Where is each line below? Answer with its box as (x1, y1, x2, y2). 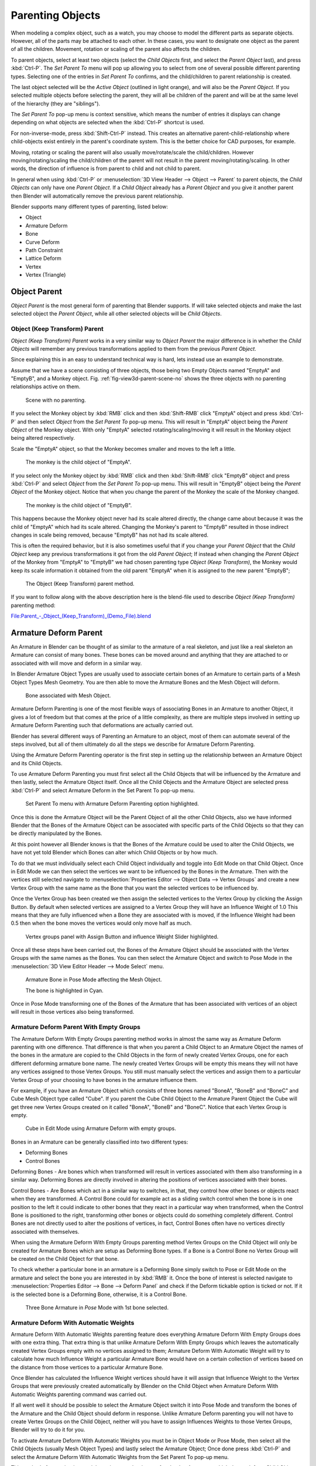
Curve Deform (25, 238, 60, 246)
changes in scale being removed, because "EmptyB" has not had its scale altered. (11, 531, 209, 538)
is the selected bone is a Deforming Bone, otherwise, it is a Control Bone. (11, 1291, 187, 1298)
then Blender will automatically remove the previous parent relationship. (11, 192, 184, 199)
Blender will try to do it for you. (11, 1426, 85, 1433)
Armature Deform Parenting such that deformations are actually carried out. (11, 722, 194, 729)
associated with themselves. (11, 1228, 80, 1235)
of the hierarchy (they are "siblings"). (11, 100, 101, 107)
